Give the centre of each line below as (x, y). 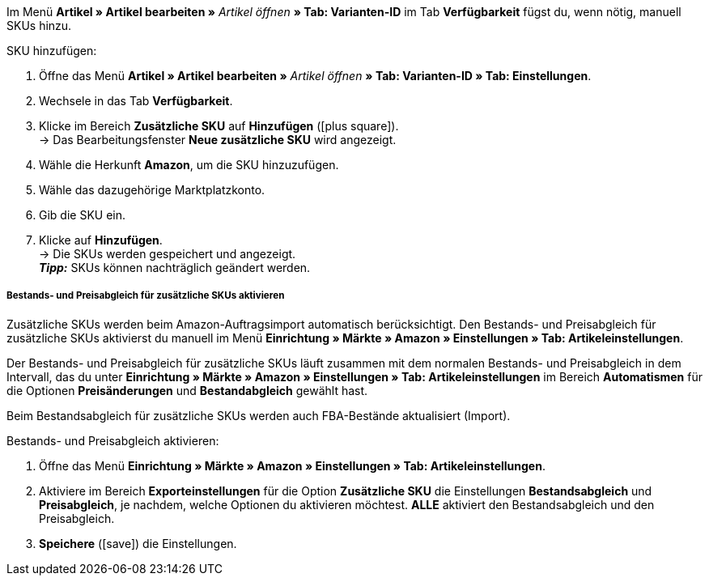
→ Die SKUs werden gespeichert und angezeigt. (168, 254)
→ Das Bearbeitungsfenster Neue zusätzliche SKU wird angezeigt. (218, 140)
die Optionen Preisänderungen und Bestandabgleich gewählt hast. (187, 390)
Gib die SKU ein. (83, 215)
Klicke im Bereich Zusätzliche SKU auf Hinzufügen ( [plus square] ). (219, 126)
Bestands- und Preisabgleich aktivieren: (113, 440)
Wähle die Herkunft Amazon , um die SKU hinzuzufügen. (189, 165)
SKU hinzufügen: (52, 51)
